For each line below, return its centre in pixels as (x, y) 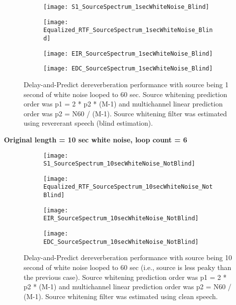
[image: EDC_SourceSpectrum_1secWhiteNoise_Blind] (128, 69)
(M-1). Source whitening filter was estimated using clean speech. (121, 296)
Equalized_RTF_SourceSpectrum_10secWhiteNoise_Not (128, 187)
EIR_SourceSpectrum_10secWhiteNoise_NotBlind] (121, 219)
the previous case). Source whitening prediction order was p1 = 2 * (125, 277)
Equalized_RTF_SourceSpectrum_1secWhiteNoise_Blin (128, 30)
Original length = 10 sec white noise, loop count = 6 (96, 139)
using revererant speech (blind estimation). (88, 123)
